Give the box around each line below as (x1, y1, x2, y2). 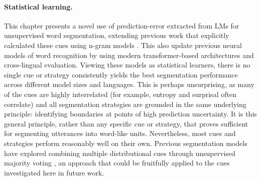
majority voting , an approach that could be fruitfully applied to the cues (4, 157, 230, 168)
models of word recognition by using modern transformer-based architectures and (4, 49, 254, 60)
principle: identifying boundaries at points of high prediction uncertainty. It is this (4, 108, 257, 119)
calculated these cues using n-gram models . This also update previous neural (4, 39, 242, 50)
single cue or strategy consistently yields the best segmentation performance (4, 69, 238, 79)
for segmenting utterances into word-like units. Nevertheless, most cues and (4, 128, 236, 138)
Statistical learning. (4, 1, 73, 11)
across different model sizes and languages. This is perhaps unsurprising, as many (4, 79, 254, 89)
